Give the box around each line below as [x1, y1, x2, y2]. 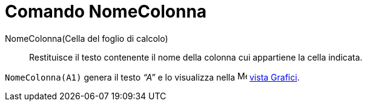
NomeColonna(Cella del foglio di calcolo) [5, 33, 168, 44]
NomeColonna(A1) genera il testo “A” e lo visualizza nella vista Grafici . [5, 71, 300, 82]
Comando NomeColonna [5, 1, 207, 22]
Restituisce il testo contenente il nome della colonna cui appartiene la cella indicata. [29, 51, 363, 62]
